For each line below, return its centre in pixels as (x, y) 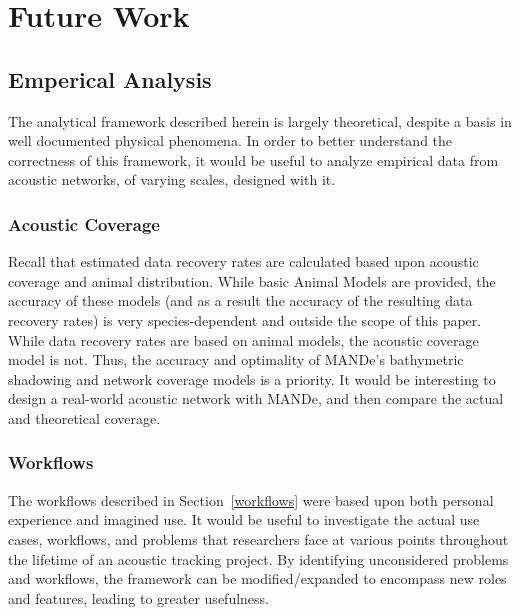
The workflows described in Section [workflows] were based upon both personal (251, 499)
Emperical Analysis (110, 78)
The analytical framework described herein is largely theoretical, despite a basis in (260, 120)
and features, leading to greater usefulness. (138, 597)
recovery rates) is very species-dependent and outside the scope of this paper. (245, 319)
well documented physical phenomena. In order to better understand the (230, 140)
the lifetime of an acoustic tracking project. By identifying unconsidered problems (258, 558)
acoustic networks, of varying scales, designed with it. (172, 179)
